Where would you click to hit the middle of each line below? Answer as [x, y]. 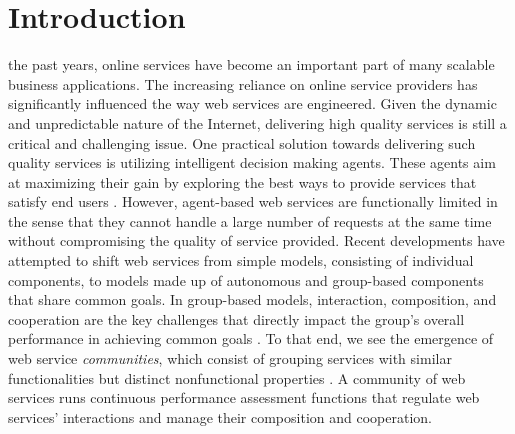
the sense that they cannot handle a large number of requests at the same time [250, 220]
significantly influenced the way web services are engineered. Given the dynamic [252, 103]
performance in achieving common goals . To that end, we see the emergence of [251, 338]
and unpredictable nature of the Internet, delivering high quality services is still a [257, 122]
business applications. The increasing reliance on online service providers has [243, 83]
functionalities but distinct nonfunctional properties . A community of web [237, 377]
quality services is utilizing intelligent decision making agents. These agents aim [252, 162]
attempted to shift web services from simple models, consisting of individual [241, 260]
